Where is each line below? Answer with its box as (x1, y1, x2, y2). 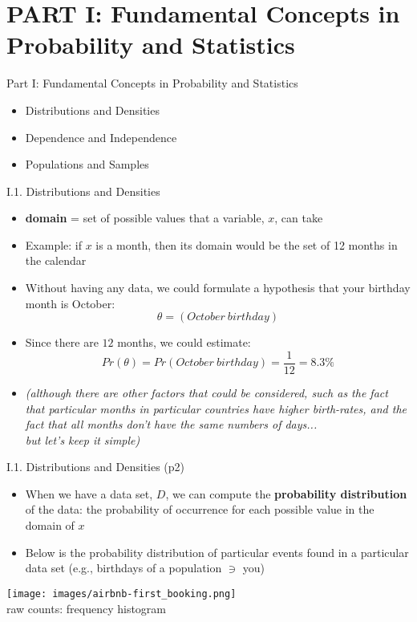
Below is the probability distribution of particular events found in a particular (25, 543, 409, 560)
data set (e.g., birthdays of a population (25, 559, 222, 576)
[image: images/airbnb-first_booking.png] (6, 587, 237, 600)
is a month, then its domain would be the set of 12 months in (95, 236, 398, 253)
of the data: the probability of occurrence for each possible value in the (25, 501, 374, 518)
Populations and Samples (25, 156, 149, 173)
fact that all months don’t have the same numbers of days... (25, 416, 318, 433)
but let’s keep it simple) (25, 431, 140, 448)
